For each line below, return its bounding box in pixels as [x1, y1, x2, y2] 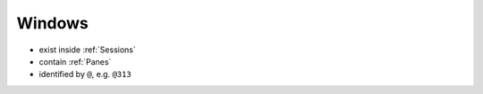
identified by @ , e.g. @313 [38, 69, 131, 80]
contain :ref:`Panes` [38, 56, 112, 67]
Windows [16, 13, 89, 33]
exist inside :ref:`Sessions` [38, 44, 136, 55]
